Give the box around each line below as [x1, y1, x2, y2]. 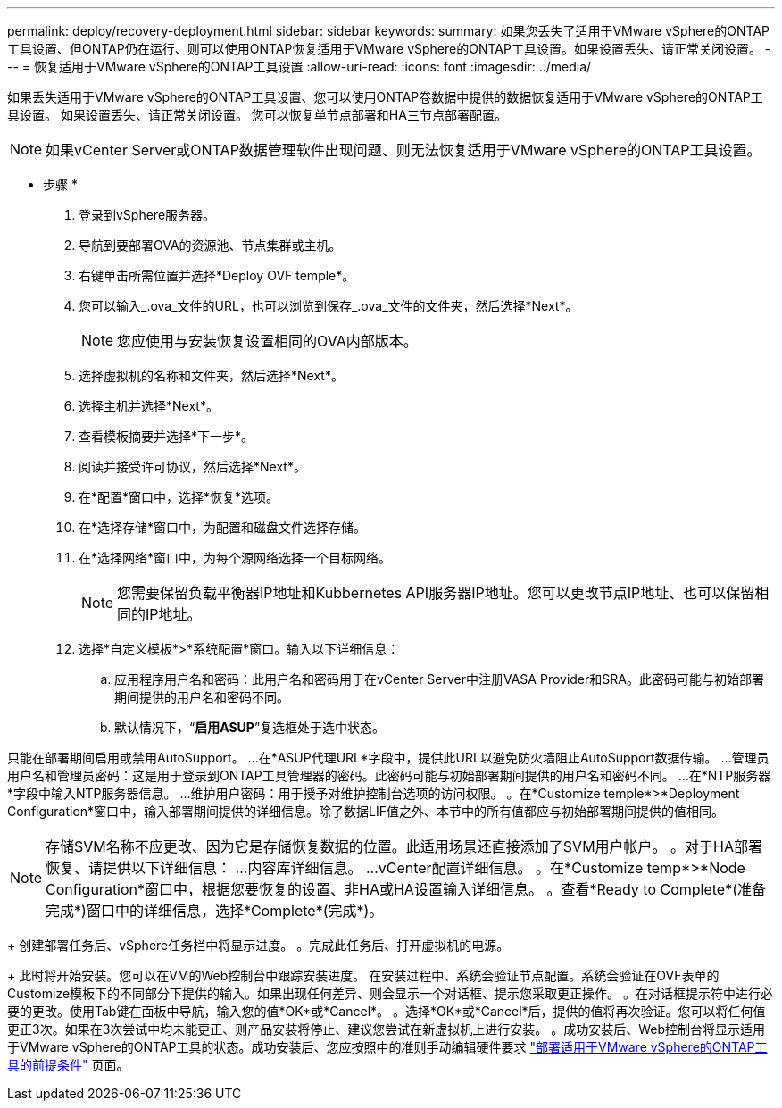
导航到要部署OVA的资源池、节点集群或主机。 [79, 237, 342, 253]
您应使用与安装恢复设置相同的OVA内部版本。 [117, 332, 418, 350]
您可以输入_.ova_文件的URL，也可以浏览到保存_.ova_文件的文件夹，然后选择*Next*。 [79, 298, 578, 313]
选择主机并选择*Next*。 [79, 398, 219, 413]
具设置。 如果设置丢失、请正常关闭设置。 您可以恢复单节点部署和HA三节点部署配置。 [7, 107, 507, 122]
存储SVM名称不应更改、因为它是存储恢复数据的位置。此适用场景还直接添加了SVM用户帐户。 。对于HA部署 [46, 837, 763, 855]
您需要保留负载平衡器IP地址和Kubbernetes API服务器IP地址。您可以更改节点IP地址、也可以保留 [117, 584, 755, 602]
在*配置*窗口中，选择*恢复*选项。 [79, 489, 279, 504]
